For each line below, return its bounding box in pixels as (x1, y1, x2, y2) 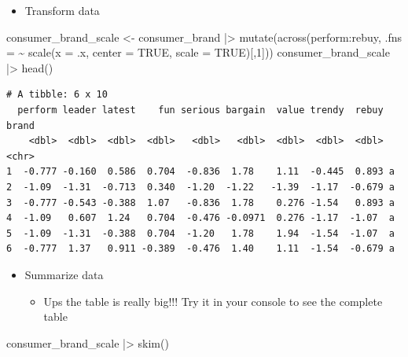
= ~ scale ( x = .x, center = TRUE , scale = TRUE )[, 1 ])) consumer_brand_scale (6, 44, 390, 61)
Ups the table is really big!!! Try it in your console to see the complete (43, 293, 383, 309)
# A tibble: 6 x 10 (6, 89, 108, 101)
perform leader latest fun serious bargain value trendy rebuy (17, 104, 384, 116)
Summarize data (24, 266, 104, 282)
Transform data (24, 2, 100, 18)
